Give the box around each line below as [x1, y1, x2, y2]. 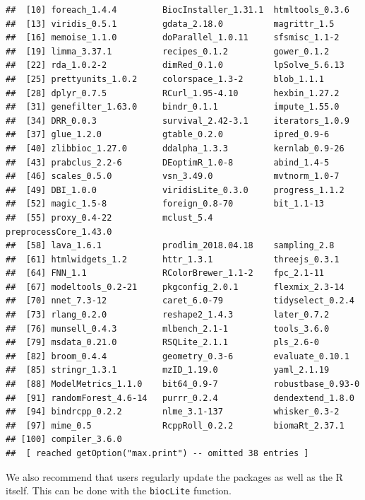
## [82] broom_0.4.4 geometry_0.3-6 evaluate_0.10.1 [6, 351, 349, 361]
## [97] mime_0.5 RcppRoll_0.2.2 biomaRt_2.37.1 [6, 420, 345, 431]
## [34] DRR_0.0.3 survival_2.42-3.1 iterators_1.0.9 [6, 115, 349, 126]
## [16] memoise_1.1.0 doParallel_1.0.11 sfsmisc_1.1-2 [6, 33, 340, 43]
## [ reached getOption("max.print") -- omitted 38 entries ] [6, 448, 309, 458]
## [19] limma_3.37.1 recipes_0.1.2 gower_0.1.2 [6, 46, 330, 57]
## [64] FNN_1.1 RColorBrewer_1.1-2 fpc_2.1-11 [6, 268, 325, 279]
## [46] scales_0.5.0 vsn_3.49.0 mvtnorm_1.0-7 [6, 171, 340, 182]
